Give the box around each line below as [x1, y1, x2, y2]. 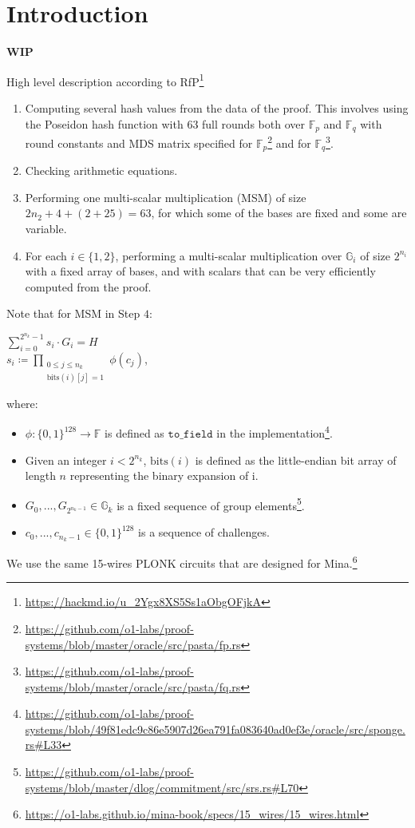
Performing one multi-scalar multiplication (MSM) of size [25, 188, 306, 205]
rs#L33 [25, 736, 62, 753]
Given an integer [25, 451, 107, 468]
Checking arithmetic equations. [25, 162, 178, 179]
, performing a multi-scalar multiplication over [115, 247, 342, 263]
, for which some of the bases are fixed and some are [151, 204, 407, 221]
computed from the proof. [25, 278, 152, 295]
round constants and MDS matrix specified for [25, 134, 253, 151]
